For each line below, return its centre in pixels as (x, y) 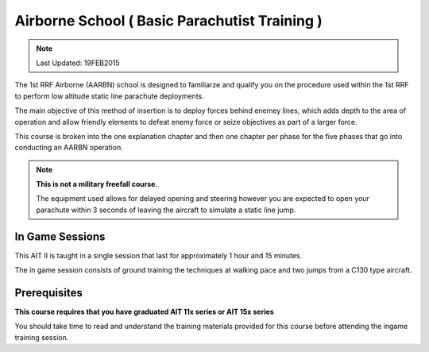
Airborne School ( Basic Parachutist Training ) (169, 21)
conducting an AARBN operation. (69, 148)
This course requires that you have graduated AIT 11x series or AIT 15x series (144, 312)
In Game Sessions (60, 236)
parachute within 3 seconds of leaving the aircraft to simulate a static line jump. (166, 210)
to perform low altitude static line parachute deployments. (109, 96)
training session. (42, 337)
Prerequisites (48, 293)
